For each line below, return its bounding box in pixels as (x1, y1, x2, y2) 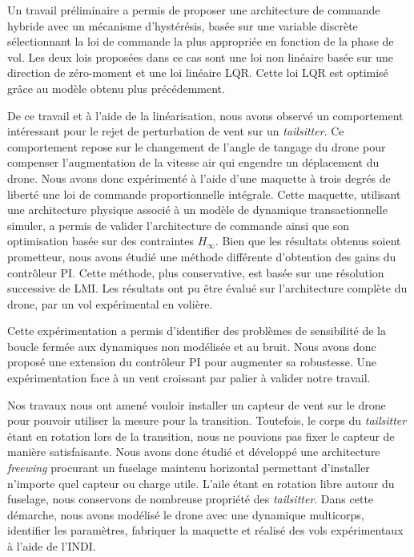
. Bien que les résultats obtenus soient (215, 232, 401, 249)
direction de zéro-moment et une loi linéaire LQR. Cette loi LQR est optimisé (7, 64, 388, 81)
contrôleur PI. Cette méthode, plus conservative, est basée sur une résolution (7, 264, 384, 281)
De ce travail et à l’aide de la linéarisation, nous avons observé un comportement (7, 107, 404, 123)
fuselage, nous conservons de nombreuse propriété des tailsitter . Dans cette (7, 490, 374, 507)
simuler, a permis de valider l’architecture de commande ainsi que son (7, 216, 350, 233)
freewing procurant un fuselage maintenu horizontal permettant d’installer (7, 459, 370, 476)
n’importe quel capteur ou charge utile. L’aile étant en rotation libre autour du (7, 474, 395, 491)
